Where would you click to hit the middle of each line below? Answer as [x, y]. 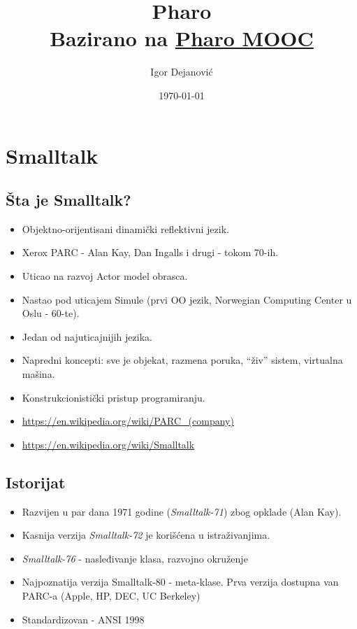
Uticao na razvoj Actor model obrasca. [105, 276]
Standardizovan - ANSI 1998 [83, 619]
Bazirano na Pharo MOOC [182, 38]
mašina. [38, 374]
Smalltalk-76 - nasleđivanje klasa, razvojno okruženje [135, 558]
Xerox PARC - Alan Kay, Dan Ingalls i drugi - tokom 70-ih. [150, 252]
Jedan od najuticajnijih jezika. [87, 336]
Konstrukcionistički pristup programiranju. [114, 397]
